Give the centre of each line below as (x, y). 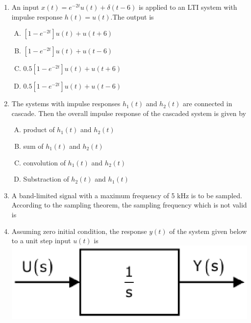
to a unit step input (41, 241)
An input (25, 7)
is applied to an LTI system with (188, 7)
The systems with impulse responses (66, 104)
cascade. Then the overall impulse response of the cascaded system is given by (129, 113)
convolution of (44, 162)
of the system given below (208, 231)
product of (39, 129)
